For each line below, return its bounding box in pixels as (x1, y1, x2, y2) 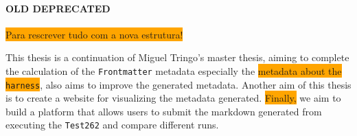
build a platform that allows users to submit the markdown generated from (5, 104, 322, 118)
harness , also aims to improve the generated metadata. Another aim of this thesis (5, 77, 352, 91)
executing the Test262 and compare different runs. (5, 117, 219, 132)
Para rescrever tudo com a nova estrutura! (5, 27, 183, 41)
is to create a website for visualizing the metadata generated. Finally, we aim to (5, 91, 341, 105)
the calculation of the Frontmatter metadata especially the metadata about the (5, 63, 342, 78)
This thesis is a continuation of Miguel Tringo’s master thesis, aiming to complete (5, 50, 349, 65)
